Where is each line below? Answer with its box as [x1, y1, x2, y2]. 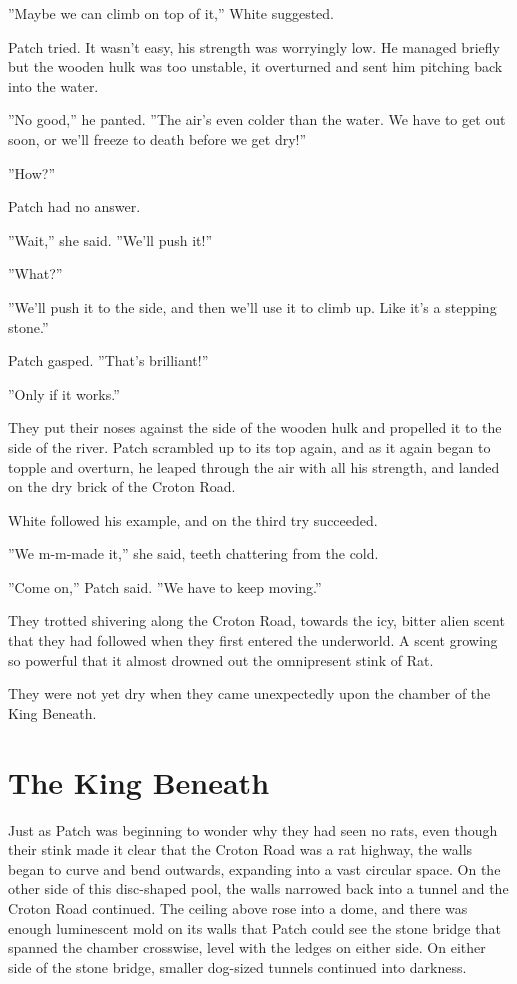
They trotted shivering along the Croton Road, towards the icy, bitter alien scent [8, 610, 505, 631]
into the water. [8, 75, 99, 96]
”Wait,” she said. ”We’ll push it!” [8, 229, 213, 250]
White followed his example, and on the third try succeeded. [8, 509, 378, 530]
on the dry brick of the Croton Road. [8, 476, 236, 497]
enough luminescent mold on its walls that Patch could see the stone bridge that [8, 917, 501, 938]
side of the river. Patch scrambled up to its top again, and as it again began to [8, 436, 491, 457]
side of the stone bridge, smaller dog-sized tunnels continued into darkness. [8, 956, 467, 977]
